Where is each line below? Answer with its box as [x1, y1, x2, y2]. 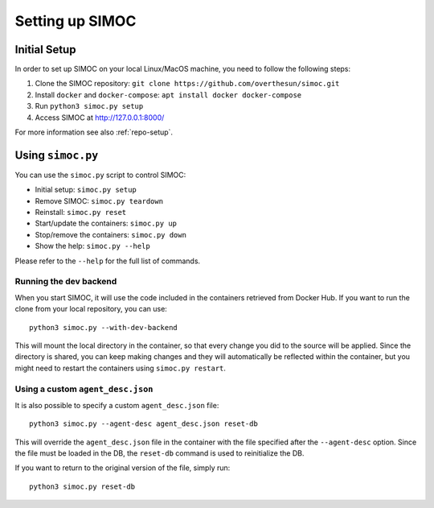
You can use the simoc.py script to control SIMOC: [14, 170, 186, 180]
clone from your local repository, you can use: [14, 304, 168, 314]
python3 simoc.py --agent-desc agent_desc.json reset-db [29, 419, 259, 428]
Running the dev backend [14, 276, 117, 287]
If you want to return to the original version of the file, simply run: [14, 463, 231, 473]
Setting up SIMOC [14, 12, 137, 30]
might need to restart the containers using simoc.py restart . [14, 363, 227, 373]
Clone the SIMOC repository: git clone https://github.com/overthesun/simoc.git [35, 79, 340, 89]
